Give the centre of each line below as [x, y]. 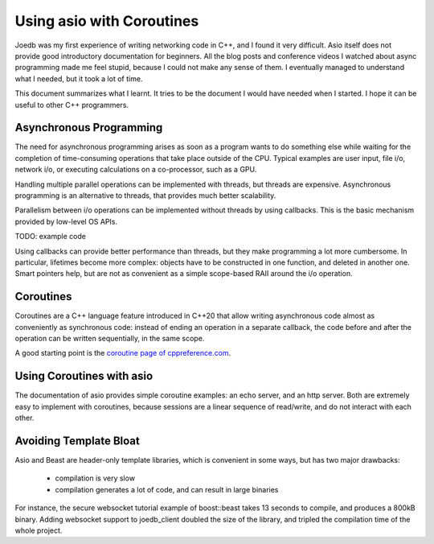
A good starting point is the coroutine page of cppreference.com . [123, 353]
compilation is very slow [95, 478]
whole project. [39, 530]
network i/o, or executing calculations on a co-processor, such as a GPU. [136, 170]
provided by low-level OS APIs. [66, 221]
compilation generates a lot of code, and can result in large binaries [167, 489]
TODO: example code [50, 237]
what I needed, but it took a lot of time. [79, 78]
